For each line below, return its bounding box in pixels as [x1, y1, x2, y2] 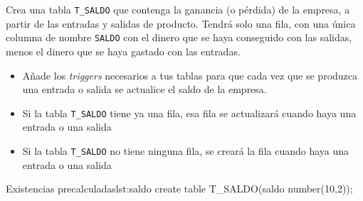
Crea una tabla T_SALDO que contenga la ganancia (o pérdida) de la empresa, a [6, 2, 350, 16]
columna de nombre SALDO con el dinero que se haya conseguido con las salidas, [6, 30, 352, 45]
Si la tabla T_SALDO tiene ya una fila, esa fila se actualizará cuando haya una [22, 105, 357, 120]
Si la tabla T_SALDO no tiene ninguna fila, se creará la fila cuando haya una [22, 143, 349, 158]
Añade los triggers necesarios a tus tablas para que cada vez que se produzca [22, 67, 358, 82]
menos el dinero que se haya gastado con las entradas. [6, 43, 241, 58]
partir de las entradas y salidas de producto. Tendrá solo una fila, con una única [6, 16, 356, 31]
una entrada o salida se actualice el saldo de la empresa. [22, 82, 267, 97]
